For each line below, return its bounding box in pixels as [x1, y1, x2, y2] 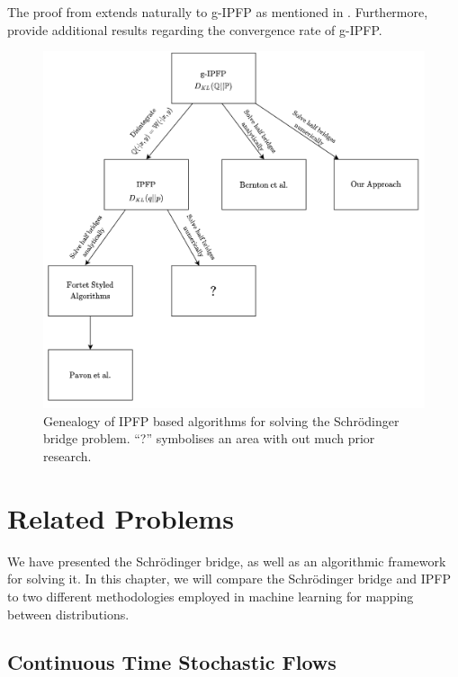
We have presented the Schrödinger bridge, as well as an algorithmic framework [7, 551, 446, 570]
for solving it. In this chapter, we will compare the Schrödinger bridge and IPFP [7, 569, 451, 588]
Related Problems [7, 499, 234, 536]
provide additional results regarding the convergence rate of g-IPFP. [7, 20, 382, 39]
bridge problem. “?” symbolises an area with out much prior [43, 429, 375, 448]
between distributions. [7, 604, 130, 623]
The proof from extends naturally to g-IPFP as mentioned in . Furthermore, [7, 3, 428, 21]
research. [43, 447, 92, 465]
